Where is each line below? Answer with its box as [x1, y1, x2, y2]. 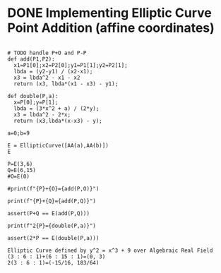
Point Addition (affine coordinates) [7, 20, 215, 36]
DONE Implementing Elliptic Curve [7, 5, 212, 21]
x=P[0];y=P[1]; [13, 99, 59, 106]
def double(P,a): [7, 92, 59, 99]
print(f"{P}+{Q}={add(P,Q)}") [7, 198, 97, 205]
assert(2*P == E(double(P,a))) [7, 234, 100, 241]
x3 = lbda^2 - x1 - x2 [13, 74, 80, 81]
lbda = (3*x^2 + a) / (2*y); [13, 104, 100, 112]
